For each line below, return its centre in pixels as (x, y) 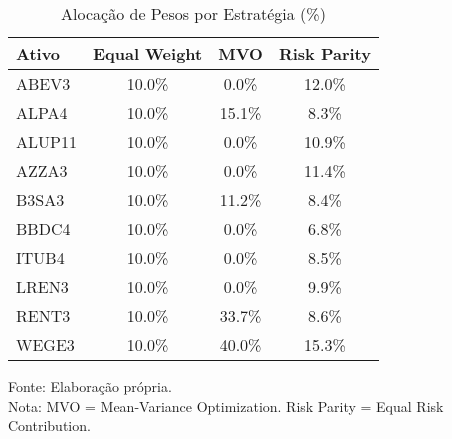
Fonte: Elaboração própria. (90, 386)
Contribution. (49, 425)
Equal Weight (147, 53)
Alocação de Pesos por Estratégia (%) (193, 13)
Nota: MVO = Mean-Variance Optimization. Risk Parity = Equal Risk (226, 405)
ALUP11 (46, 141)
